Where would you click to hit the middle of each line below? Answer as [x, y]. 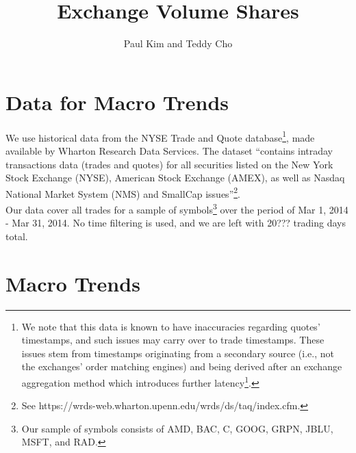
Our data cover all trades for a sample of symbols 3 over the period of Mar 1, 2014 [177, 208]
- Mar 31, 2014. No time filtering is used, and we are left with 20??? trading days [176, 223]
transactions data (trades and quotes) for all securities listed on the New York [169, 164]
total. [17, 236]
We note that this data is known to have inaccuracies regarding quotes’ [171, 326]
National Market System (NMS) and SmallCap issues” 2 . [123, 192]
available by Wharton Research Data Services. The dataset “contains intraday [169, 150]
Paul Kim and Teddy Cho [178, 43]
